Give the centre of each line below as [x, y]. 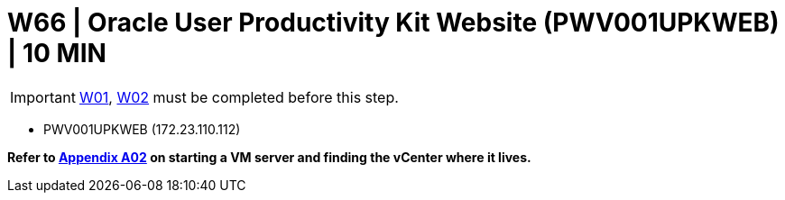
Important [43, 97]
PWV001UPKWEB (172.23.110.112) [142, 129]
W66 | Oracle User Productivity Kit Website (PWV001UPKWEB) [393, 23]
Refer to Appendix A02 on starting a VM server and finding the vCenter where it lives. [269, 157]
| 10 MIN [57, 53]
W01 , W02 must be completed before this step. [239, 97]
